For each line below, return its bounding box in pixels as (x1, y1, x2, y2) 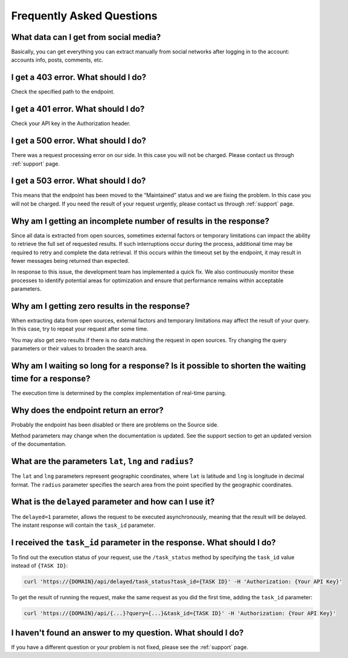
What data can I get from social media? (11, 32, 161, 42)
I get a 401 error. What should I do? (11, 104, 145, 114)
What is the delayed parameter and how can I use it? (11, 497, 215, 507)
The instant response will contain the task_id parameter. (11, 521, 155, 529)
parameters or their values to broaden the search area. (11, 345, 147, 352)
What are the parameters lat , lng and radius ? (11, 456, 194, 466)
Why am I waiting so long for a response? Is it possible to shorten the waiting (11, 361, 306, 371)
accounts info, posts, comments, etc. (11, 56, 104, 63)
